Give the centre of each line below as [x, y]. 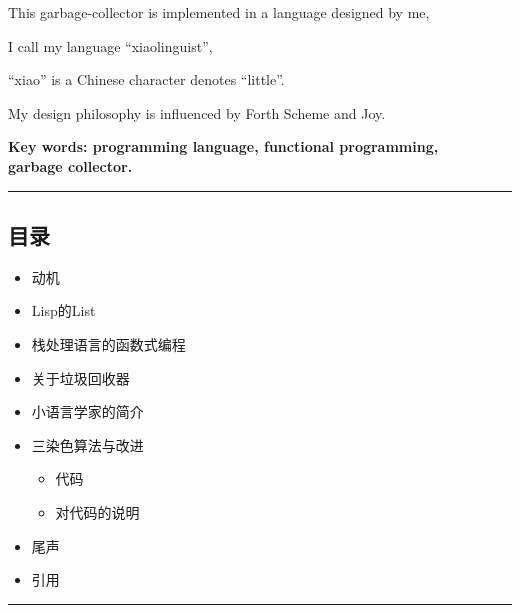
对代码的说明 [97, 511]
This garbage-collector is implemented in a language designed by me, [219, 12]
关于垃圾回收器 [80, 377]
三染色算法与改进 [87, 444]
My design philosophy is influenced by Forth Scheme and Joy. [197, 112]
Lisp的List [63, 310]
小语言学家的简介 [87, 411]
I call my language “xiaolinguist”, [110, 45]
